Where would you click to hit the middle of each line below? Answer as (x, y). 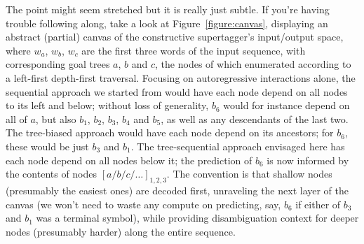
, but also (56, 119)
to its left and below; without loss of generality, (107, 105)
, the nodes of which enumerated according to (253, 64)
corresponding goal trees (58, 64)
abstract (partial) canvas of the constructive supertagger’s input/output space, (175, 37)
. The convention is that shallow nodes (249, 174)
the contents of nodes (52, 174)
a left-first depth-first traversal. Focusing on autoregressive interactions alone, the (181, 77)
